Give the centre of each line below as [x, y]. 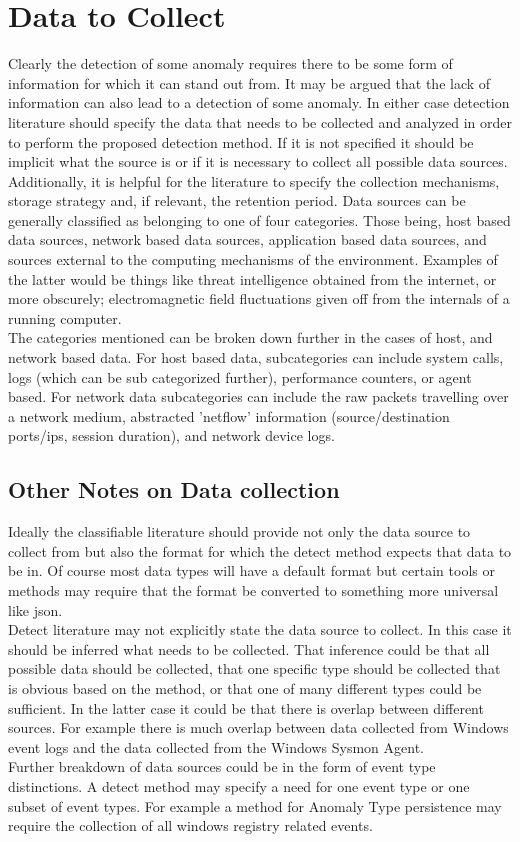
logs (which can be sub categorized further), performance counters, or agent [240, 376]
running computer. [65, 317]
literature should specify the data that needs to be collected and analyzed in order [260, 121]
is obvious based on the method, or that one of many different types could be [245, 687]
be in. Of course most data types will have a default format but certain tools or [251, 570]
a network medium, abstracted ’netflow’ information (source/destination [229, 415]
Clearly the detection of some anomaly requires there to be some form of [230, 63]
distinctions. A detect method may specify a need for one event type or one [239, 785]
